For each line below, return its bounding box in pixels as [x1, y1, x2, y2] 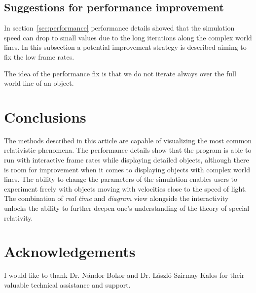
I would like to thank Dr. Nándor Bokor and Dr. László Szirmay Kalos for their [4, 270, 245, 280]
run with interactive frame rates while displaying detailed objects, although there [4, 155, 249, 165]
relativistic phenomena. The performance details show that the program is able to [4, 145, 252, 155]
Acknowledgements [4, 241, 136, 261]
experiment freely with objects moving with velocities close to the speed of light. [4, 183, 247, 194]
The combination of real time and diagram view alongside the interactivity [4, 193, 229, 203]
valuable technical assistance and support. [4, 279, 131, 290]
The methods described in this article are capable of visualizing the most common [4, 135, 252, 145]
